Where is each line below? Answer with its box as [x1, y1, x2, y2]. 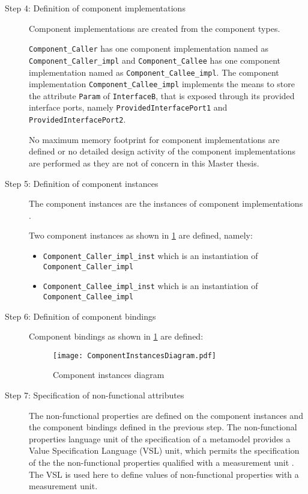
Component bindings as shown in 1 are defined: [29, 330, 204, 343]
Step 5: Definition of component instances [5, 177, 159, 189]
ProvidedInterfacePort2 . [29, 113, 126, 126]
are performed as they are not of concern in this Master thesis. [29, 156, 259, 169]
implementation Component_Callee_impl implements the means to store [29, 78, 295, 90]
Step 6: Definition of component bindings [5, 310, 156, 322]
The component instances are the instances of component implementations [29, 197, 303, 210]
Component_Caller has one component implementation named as [29, 42, 268, 55]
